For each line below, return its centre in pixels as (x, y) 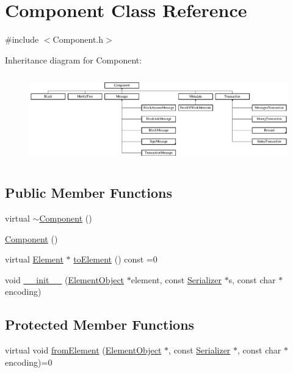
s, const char (252, 279)
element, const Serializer (176, 279)
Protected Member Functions (100, 324)
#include (22, 39)
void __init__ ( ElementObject (65, 279)
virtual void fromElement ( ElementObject (83, 350)
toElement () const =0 (115, 259)
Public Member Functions (89, 193)
